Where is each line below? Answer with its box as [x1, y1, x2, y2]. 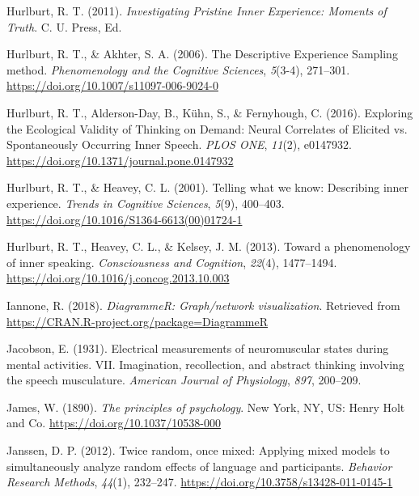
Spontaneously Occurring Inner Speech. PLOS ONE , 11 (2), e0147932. [6, 136, 352, 153]
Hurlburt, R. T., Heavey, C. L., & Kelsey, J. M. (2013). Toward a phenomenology [6, 238, 411, 255]
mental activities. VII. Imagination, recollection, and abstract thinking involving [6, 355, 404, 372]
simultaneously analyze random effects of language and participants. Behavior [6, 457, 392, 474]
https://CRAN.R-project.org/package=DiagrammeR [6, 312, 268, 329]
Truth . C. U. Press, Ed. [6, 18, 122, 35]
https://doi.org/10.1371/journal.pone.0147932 [6, 151, 234, 168]
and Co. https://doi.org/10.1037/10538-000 [6, 414, 221, 431]
